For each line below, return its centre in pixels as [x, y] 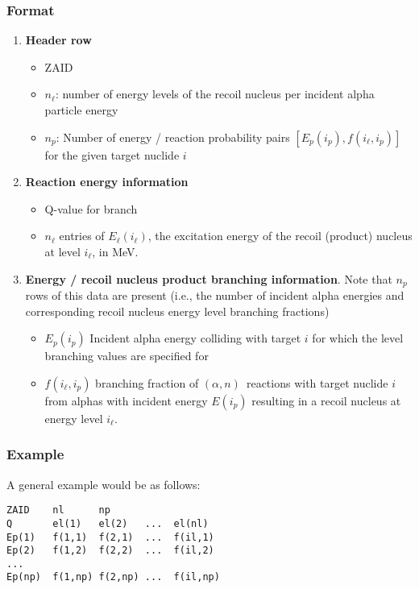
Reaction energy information [107, 182]
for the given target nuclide [112, 154]
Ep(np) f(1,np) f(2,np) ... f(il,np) [113, 577]
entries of [82, 236]
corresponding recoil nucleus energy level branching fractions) [177, 311]
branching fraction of [147, 382]
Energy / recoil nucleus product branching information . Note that [209, 278]
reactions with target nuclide [317, 382]
